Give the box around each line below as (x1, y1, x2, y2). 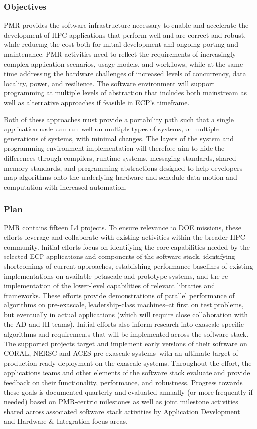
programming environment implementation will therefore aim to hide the (4, 143, 225, 153)
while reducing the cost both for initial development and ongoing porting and (4, 39, 238, 49)
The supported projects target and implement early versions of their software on (4, 338, 247, 348)
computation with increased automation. (4, 181, 127, 192)
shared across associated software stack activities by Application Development (4, 406, 240, 416)
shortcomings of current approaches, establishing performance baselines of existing (4, 260, 253, 271)
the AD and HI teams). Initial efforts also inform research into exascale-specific (4, 319, 244, 329)
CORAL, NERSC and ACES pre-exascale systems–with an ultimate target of (4, 348, 238, 358)
